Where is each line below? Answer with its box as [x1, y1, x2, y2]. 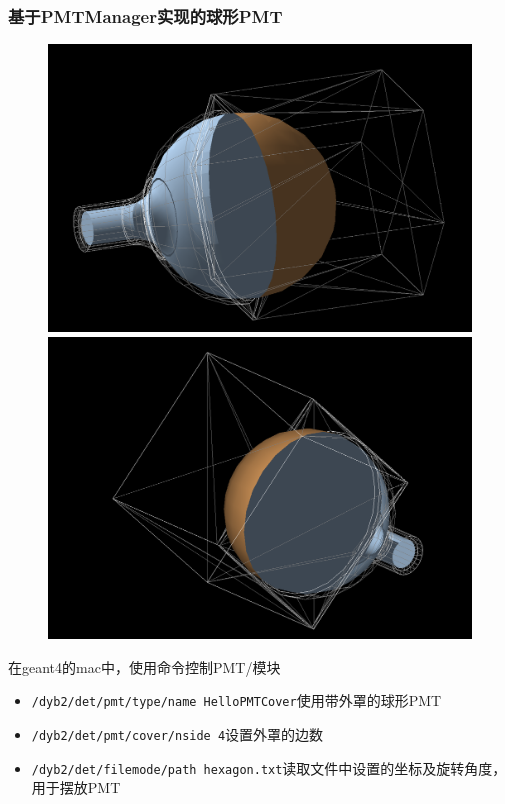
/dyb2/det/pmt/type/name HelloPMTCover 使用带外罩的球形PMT [31, 690, 442, 711]
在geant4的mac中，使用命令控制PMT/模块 [8, 656, 281, 677]
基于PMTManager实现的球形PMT [8, 3, 283, 28]
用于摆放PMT [31, 777, 121, 798]
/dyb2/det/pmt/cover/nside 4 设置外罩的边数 [31, 724, 324, 745]
